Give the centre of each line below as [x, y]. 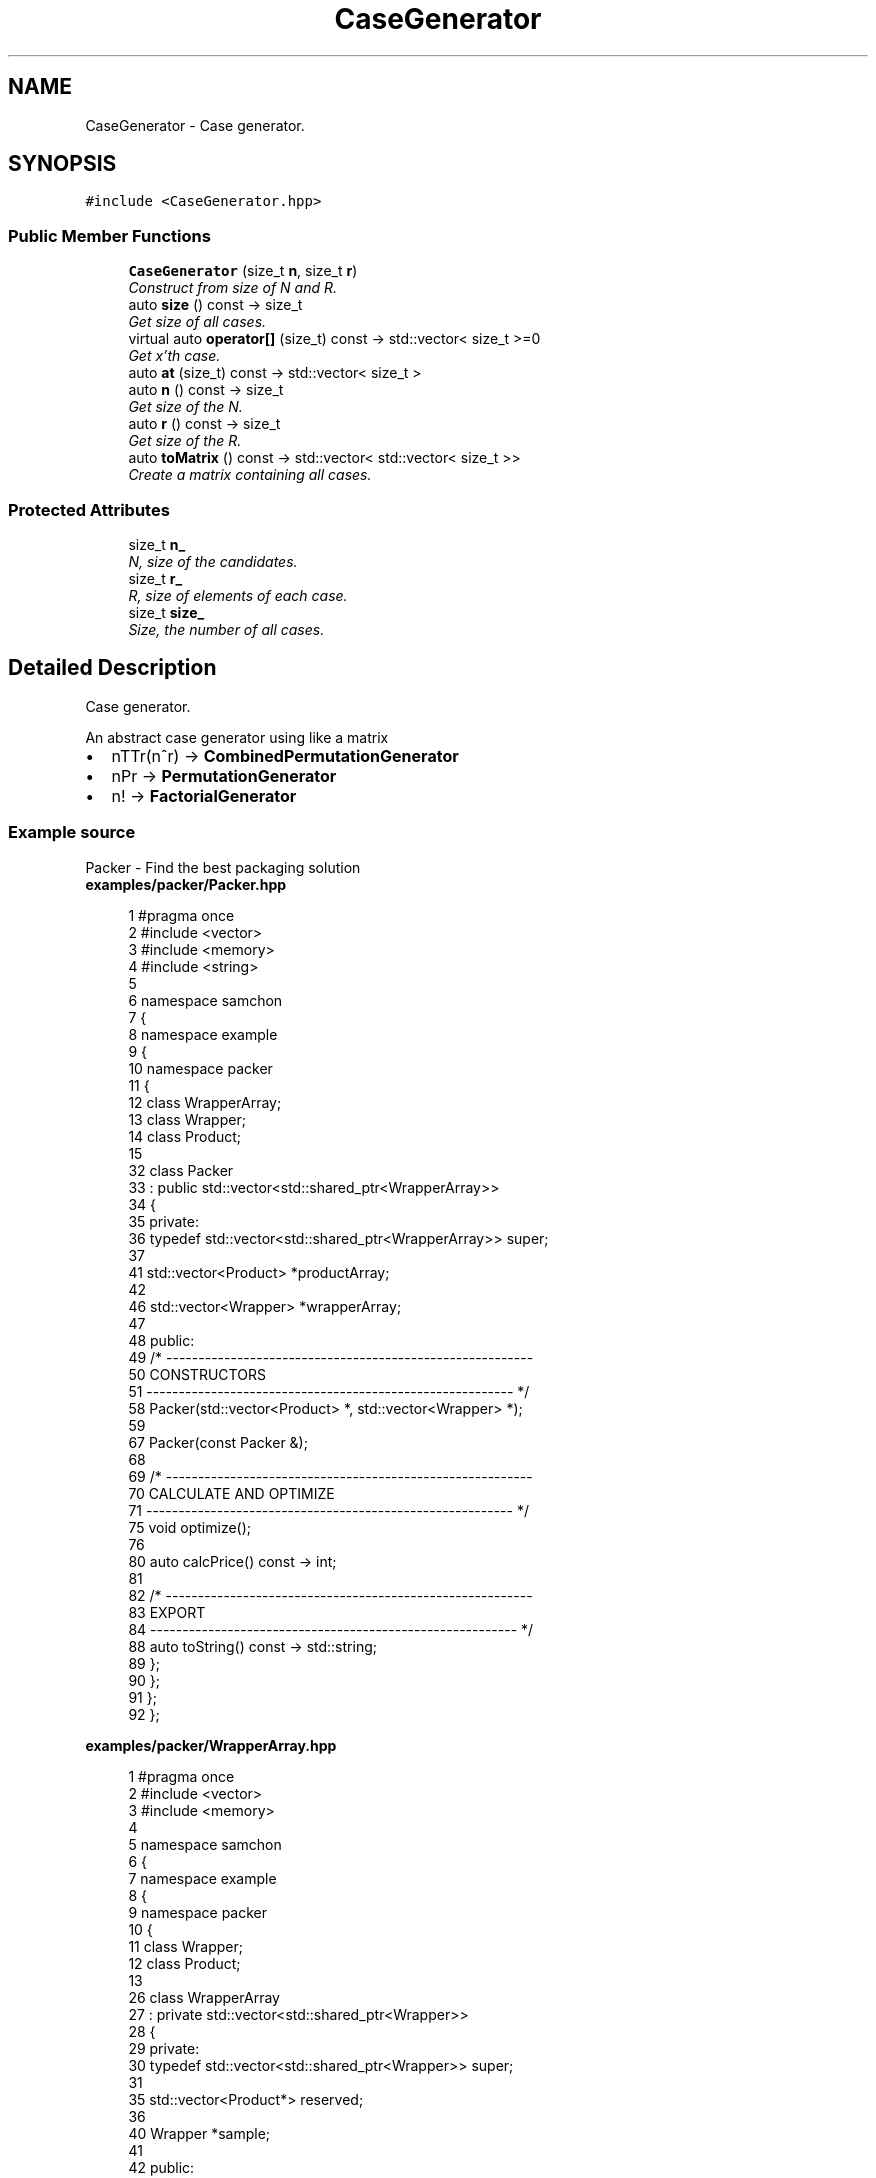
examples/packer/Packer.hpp [186, 884]
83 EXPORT [167, 1612]
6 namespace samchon [205, 1000]
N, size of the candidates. [213, 561]
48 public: [161, 1340]
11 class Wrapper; [185, 1946]
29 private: [164, 2048]
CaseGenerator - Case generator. [195, 125]
